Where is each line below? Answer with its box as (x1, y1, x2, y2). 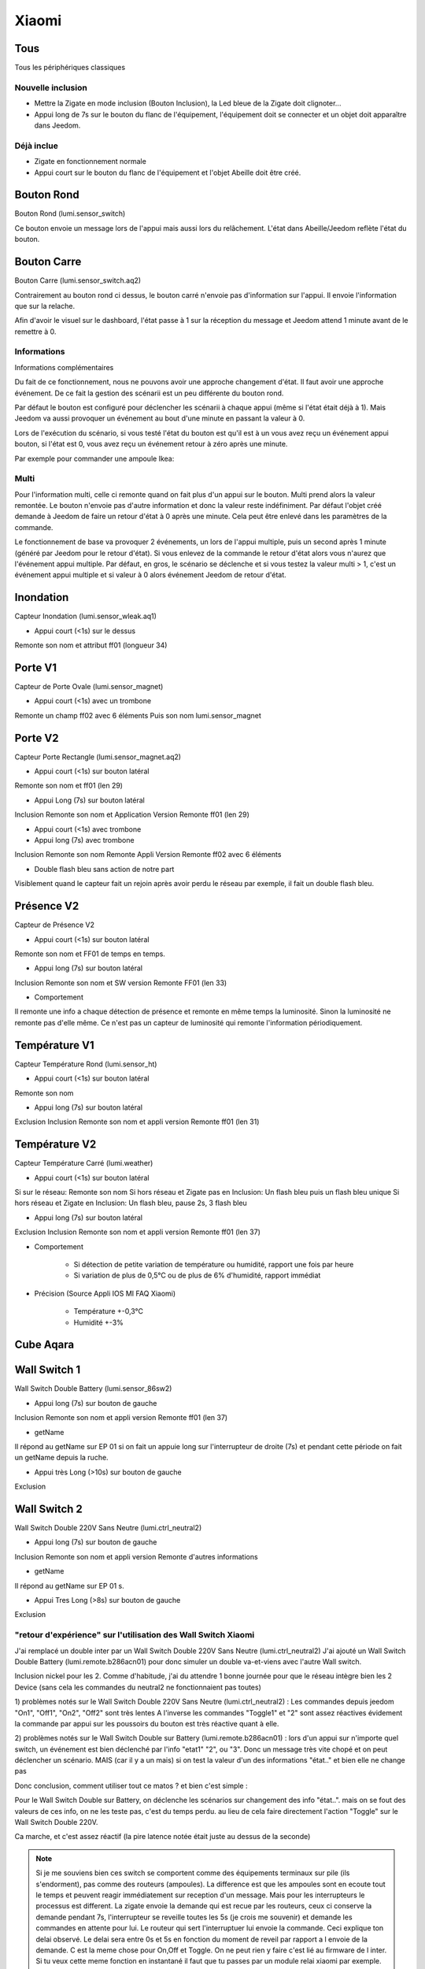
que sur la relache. (14, 301, 75, 310)
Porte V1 (14, 661, 57, 674)
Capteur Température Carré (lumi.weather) (14, 1159, 153, 1168)
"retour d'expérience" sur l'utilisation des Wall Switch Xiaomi (14, 1630, 255, 1641)
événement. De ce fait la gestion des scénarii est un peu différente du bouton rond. (14, 388, 284, 398)
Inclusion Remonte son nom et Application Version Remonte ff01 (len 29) (14, 810, 249, 819)
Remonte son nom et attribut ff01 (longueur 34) (14, 640, 168, 650)
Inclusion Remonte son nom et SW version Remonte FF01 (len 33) (14, 977, 227, 988)
